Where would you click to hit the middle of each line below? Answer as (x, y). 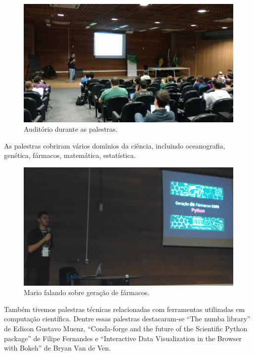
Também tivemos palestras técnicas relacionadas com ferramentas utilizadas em (125, 309)
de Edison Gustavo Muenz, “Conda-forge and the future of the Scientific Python (126, 328)
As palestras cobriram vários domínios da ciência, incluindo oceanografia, (115, 145)
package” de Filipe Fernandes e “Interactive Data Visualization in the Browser (123, 338)
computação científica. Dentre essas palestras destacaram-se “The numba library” (127, 319)
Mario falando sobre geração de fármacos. (87, 292)
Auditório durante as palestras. (71, 129)
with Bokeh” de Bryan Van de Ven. (58, 348)
